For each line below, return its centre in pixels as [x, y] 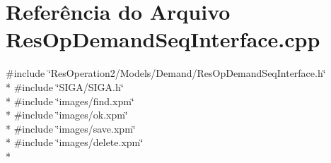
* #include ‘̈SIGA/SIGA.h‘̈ [65, 86]
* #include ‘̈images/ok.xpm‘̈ [67, 115]
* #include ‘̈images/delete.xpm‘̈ [75, 142]
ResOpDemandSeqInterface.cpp [163, 39]
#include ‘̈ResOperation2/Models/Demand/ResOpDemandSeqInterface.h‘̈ [166, 73]
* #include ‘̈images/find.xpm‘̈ [70, 101]
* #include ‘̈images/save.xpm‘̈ [71, 128]
